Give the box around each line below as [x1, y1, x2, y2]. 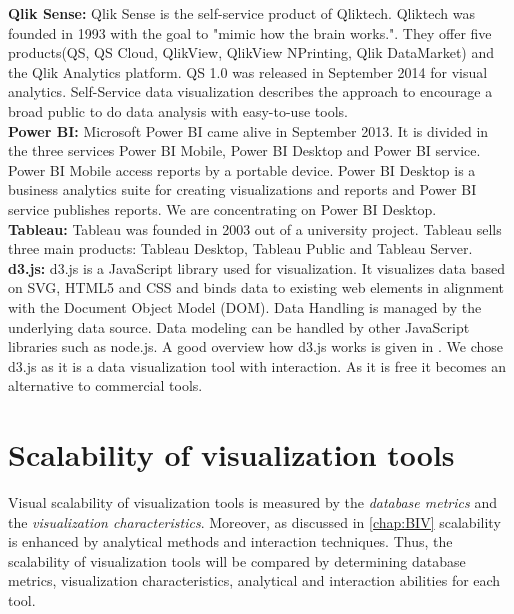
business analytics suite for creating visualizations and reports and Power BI [8, 179, 477, 200]
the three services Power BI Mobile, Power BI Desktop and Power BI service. [8, 140, 481, 161]
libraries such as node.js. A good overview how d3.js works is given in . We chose [8, 336, 504, 357]
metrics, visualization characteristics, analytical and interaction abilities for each [8, 570, 501, 591]
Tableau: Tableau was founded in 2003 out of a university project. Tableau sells [8, 218, 502, 239]
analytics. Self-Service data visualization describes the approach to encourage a [8, 81, 493, 102]
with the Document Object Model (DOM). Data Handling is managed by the [8, 296, 482, 317]
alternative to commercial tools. [8, 375, 203, 396]
